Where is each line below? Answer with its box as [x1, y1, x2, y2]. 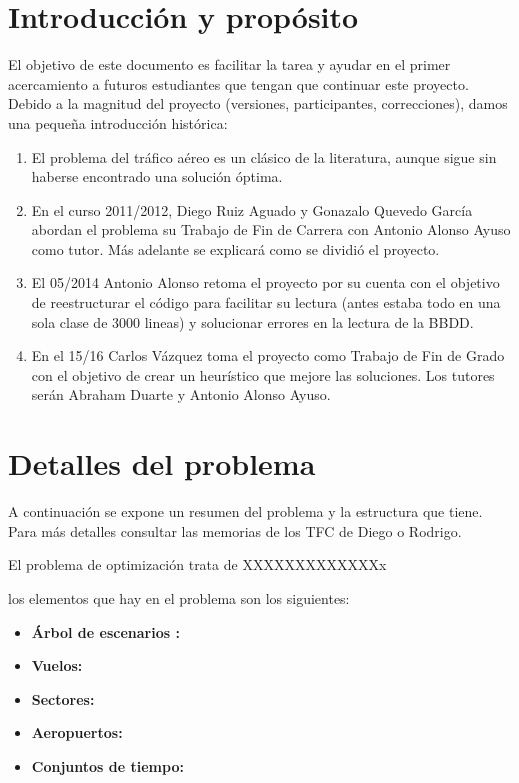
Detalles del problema [8, 443, 316, 484]
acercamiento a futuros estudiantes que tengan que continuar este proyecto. [8, 73, 469, 94]
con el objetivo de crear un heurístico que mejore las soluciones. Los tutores [31, 364, 495, 385]
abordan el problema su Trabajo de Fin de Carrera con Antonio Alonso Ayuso [31, 219, 511, 240]
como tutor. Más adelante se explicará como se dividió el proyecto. [31, 238, 440, 259]
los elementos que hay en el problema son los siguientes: [8, 587, 350, 608]
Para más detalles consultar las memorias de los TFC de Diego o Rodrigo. [8, 520, 462, 541]
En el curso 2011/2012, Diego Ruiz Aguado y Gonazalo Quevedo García [31, 199, 473, 220]
